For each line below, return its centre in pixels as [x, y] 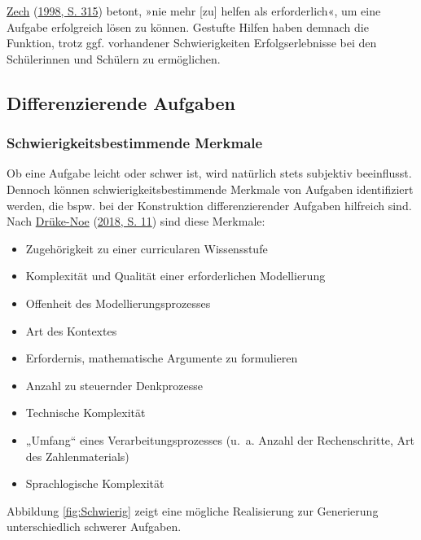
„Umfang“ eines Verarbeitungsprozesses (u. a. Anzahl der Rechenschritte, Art [220, 439]
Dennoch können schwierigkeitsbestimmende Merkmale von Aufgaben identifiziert [210, 189]
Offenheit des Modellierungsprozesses [118, 303]
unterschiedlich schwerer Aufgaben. [94, 527]
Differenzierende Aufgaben [121, 102]
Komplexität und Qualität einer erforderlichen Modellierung [175, 276]
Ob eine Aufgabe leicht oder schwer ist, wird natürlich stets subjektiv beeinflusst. [209, 173]
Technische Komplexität [86, 413]
